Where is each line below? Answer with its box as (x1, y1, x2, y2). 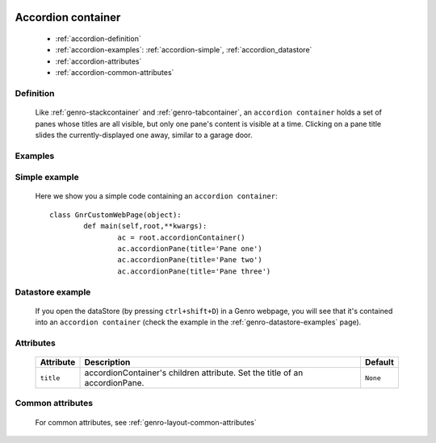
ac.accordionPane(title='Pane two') (117, 255, 262, 265)
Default (364, 357, 395, 368)
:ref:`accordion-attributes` (55, 56, 142, 66)
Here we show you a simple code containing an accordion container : (35, 191, 278, 201)
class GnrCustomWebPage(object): (49, 210, 182, 219)
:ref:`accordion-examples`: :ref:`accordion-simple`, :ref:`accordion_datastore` (55, 45, 312, 55)
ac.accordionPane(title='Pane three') (117, 266, 271, 276)
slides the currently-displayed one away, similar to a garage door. (35, 130, 253, 140)
